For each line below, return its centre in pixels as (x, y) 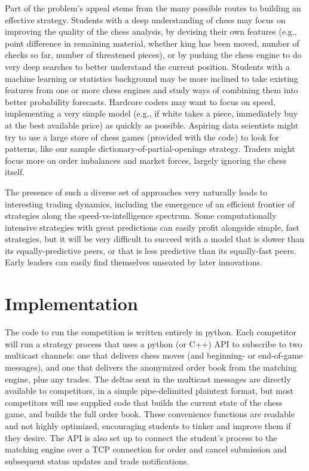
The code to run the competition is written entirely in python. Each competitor (151, 332)
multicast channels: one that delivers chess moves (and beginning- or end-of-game (154, 355)
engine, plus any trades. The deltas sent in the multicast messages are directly (148, 379)
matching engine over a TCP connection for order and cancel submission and (146, 449)
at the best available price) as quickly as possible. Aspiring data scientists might (152, 125)
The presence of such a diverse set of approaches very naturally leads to (136, 192)
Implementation (71, 303)
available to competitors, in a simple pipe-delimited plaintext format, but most (149, 391)
